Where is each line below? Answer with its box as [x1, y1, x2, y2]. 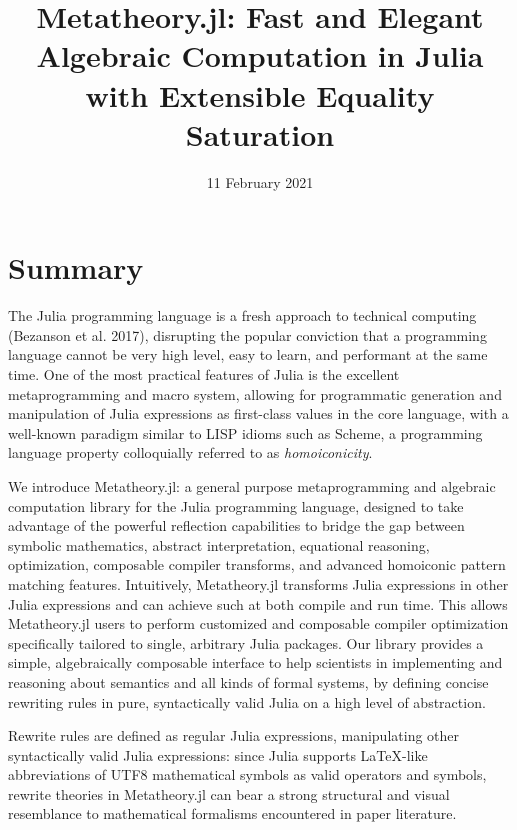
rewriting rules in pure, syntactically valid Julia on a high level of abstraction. [8, 691, 486, 712]
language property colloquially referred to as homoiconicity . [8, 442, 373, 463]
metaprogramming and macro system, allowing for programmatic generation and [8, 383, 502, 404]
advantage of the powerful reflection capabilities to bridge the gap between [8, 515, 465, 536]
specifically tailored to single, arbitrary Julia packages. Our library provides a [8, 632, 484, 653]
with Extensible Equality [85, 74, 435, 115]
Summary [8, 247, 144, 288]
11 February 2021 [206, 171, 314, 192]
